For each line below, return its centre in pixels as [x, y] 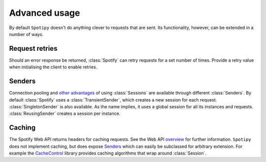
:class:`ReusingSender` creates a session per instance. [65, 114]
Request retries [33, 49]
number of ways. [26, 34]
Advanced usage [45, 13]
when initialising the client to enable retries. [53, 67]
